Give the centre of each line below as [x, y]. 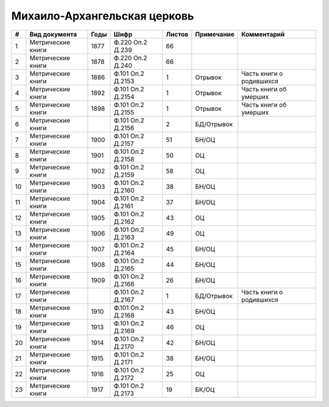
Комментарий [263, 34]
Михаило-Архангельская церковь [103, 16]
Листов [177, 34]
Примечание [215, 34]
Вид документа [53, 34]
